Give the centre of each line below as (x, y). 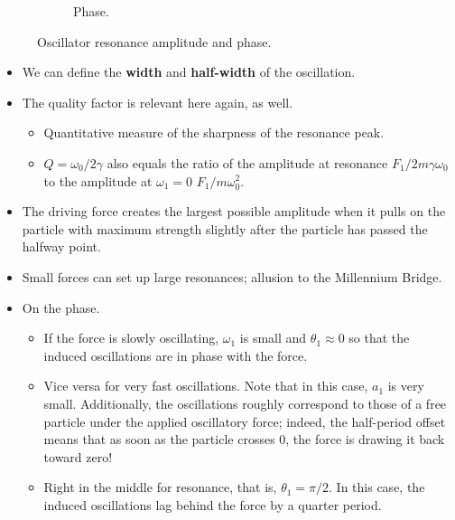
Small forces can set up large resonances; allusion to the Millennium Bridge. (232, 276)
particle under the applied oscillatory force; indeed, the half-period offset (245, 421)
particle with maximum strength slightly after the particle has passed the (225, 228)
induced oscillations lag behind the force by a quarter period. (213, 504)
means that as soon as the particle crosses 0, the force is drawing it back (244, 439)
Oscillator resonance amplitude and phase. (154, 41)
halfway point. (61, 246)
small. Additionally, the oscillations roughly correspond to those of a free (245, 403)
